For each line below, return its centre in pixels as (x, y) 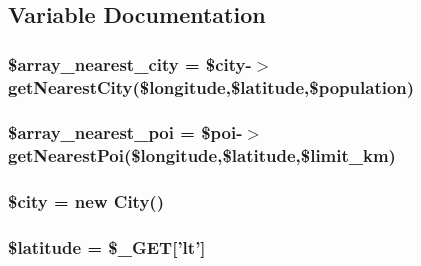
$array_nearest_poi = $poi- (125, 132)
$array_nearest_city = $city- (130, 63)
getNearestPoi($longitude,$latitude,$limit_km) (202, 155)
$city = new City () (86, 201)
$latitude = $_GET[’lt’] (107, 247)
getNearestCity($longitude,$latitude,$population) (211, 86)
